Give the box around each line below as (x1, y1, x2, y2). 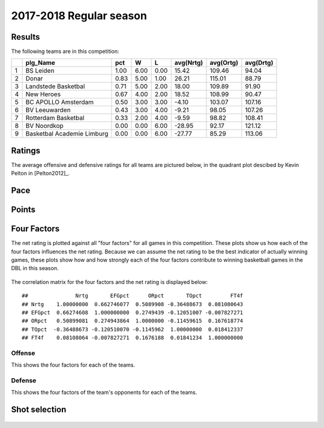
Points (11, 205, 36, 215)
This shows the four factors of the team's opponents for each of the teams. (11, 389, 197, 396)
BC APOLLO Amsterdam (25, 98, 94, 106)
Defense (11, 376, 37, 385)
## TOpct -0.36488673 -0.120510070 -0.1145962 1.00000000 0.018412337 (22, 326, 244, 333)
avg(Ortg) (209, 59, 238, 67)
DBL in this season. (11, 265, 59, 272)
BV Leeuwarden (25, 106, 71, 114)
